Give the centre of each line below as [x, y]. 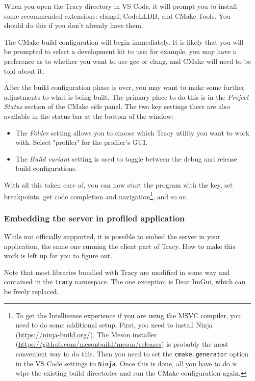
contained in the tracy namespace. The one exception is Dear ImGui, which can [125, 282]
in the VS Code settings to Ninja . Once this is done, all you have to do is [126, 363]
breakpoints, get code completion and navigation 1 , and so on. [96, 195]
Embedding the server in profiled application [94, 218]
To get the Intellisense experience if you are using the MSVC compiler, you [128, 315]
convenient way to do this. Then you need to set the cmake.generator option [132, 353]
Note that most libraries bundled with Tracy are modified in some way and [117, 272]
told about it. [24, 70]
